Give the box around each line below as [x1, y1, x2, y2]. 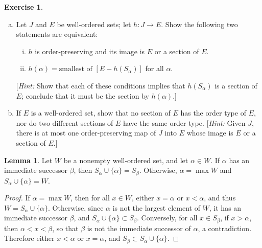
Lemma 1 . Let [4, 154, 53, 165]
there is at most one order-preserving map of [16, 127, 156, 138]
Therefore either [4, 233, 55, 243]
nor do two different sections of [16, 117, 113, 128]
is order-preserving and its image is [35, 46, 145, 56]
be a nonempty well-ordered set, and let [63, 154, 188, 165]
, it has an [209, 202, 242, 213]
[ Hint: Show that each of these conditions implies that [16, 80, 185, 91]
